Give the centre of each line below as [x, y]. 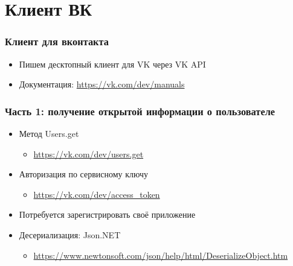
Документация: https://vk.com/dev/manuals [102, 84]
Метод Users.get [49, 133]
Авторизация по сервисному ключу [83, 174]
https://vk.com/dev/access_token [97, 194]
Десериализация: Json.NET [70, 234]
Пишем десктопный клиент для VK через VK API [112, 64]
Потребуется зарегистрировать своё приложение [107, 214]
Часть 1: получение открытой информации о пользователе [140, 111]
